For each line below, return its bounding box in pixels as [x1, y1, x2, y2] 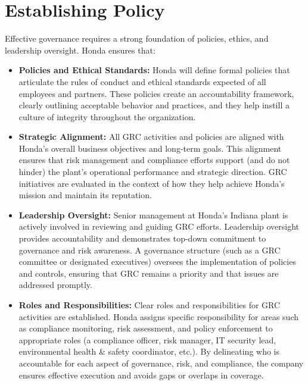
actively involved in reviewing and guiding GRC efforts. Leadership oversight [18, 220, 300, 233]
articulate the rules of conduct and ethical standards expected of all [18, 75, 266, 87]
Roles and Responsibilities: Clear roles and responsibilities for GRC [18, 299, 281, 311]
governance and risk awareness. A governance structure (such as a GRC [18, 243, 281, 256]
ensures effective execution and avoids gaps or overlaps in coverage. [18, 368, 264, 381]
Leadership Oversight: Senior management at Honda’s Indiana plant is [18, 208, 288, 221]
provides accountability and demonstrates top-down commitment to [18, 232, 266, 245]
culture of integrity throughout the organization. [18, 110, 196, 123]
